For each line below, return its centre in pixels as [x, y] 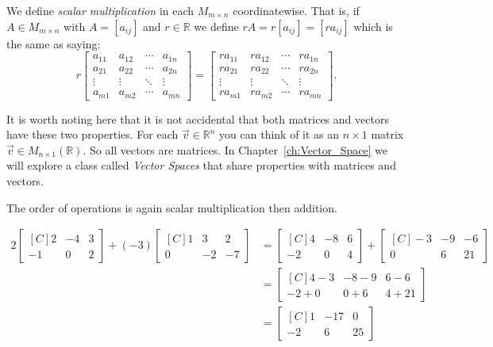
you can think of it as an [279, 134]
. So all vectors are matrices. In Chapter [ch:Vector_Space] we [235, 149]
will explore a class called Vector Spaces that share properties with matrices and [201, 165]
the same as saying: [54, 43]
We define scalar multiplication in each [100, 10]
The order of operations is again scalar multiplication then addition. [172, 207]
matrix [387, 134]
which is [373, 26]
